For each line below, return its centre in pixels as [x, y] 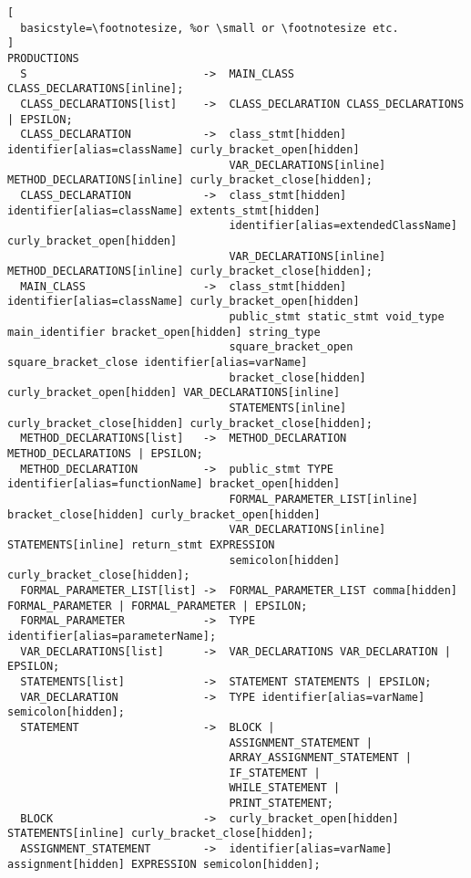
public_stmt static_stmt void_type [337, 317]
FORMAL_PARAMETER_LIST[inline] [324, 499]
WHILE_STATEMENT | [285, 788]
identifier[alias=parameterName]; [112, 636]
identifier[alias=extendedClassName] [343, 226]
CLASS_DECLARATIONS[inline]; [96, 89]
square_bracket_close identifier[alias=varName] [158, 363]
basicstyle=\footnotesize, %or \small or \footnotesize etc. [210, 28]
